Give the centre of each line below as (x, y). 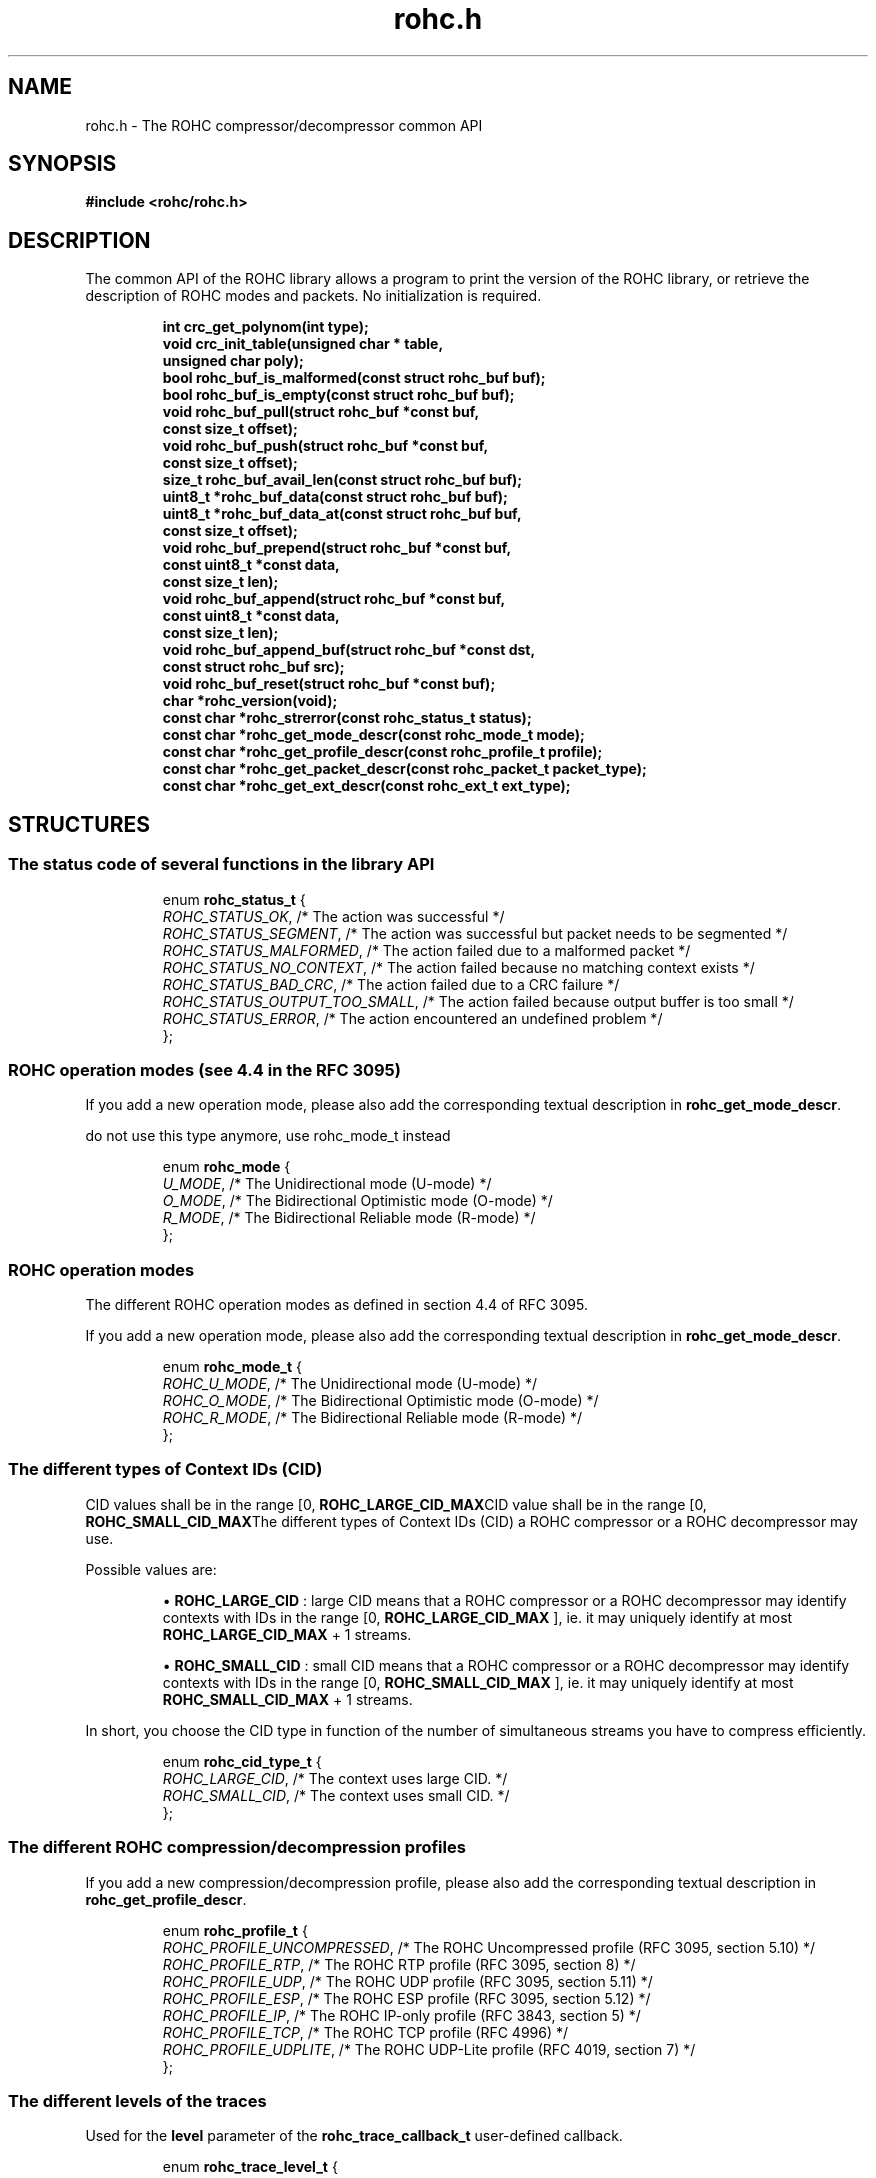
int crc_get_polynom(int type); (265, 327)
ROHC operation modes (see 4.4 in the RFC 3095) (204, 1069)
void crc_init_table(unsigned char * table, (303, 344)
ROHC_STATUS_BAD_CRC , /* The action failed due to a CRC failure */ (391, 984)
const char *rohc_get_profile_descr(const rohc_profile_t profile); (382, 752)
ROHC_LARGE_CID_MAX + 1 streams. (287, 1634)
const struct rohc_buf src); (253, 667)
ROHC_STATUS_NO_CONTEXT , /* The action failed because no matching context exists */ (458, 967)
